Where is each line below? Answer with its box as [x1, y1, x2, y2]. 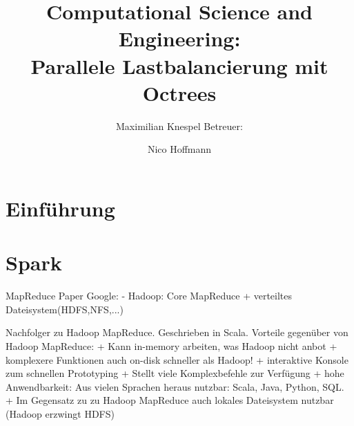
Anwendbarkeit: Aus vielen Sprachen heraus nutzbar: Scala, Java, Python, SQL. [6, 379, 344, 393]
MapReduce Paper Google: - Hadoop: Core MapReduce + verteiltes [6, 288, 293, 303]
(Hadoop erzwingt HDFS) [6, 406, 115, 420]
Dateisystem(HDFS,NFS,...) [6, 302, 124, 316]
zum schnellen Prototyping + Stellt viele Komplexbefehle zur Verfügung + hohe [6, 366, 344, 380]
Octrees [142, 78, 217, 106]
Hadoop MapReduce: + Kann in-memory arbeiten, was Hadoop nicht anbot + [6, 338, 337, 353]
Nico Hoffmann [147, 142, 212, 156]
